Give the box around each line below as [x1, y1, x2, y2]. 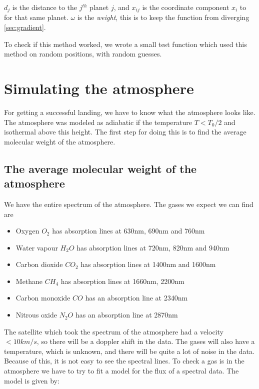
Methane [15, 275, 43, 286]
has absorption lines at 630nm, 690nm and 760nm [52, 225, 205, 236]
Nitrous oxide [15, 309, 57, 320]
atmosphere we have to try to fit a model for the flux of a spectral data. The [4, 365, 239, 376]
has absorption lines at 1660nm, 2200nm [60, 275, 184, 286]
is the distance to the [12, 2, 77, 12]
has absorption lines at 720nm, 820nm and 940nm [76, 242, 229, 252]
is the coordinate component [142, 2, 229, 12]
